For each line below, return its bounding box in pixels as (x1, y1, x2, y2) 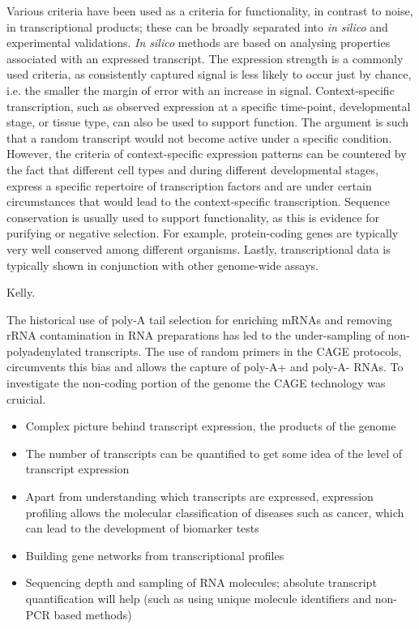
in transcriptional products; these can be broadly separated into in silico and (6, 18, 388, 35)
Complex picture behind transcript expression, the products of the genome (25, 417, 396, 434)
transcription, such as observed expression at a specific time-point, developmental (6, 97, 411, 114)
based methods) (53, 605, 132, 623)
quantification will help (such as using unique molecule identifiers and (25, 590, 372, 606)
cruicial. (6, 390, 46, 407)
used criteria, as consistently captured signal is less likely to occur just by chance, (6, 66, 412, 83)
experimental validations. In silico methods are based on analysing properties (6, 34, 391, 51)
